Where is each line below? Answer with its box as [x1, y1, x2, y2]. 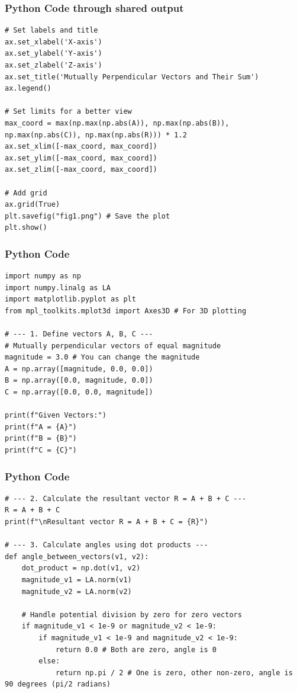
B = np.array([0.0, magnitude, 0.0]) [5, 376, 153, 385]
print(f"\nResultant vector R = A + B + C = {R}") [5, 518, 208, 527]
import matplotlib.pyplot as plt [5, 295, 136, 304]
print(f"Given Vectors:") [5, 411, 106, 420]
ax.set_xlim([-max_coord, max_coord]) [5, 142, 157, 151]
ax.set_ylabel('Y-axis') [5, 49, 102, 58]
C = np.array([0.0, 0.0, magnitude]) [5, 388, 153, 397]
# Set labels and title [5, 26, 98, 35]
